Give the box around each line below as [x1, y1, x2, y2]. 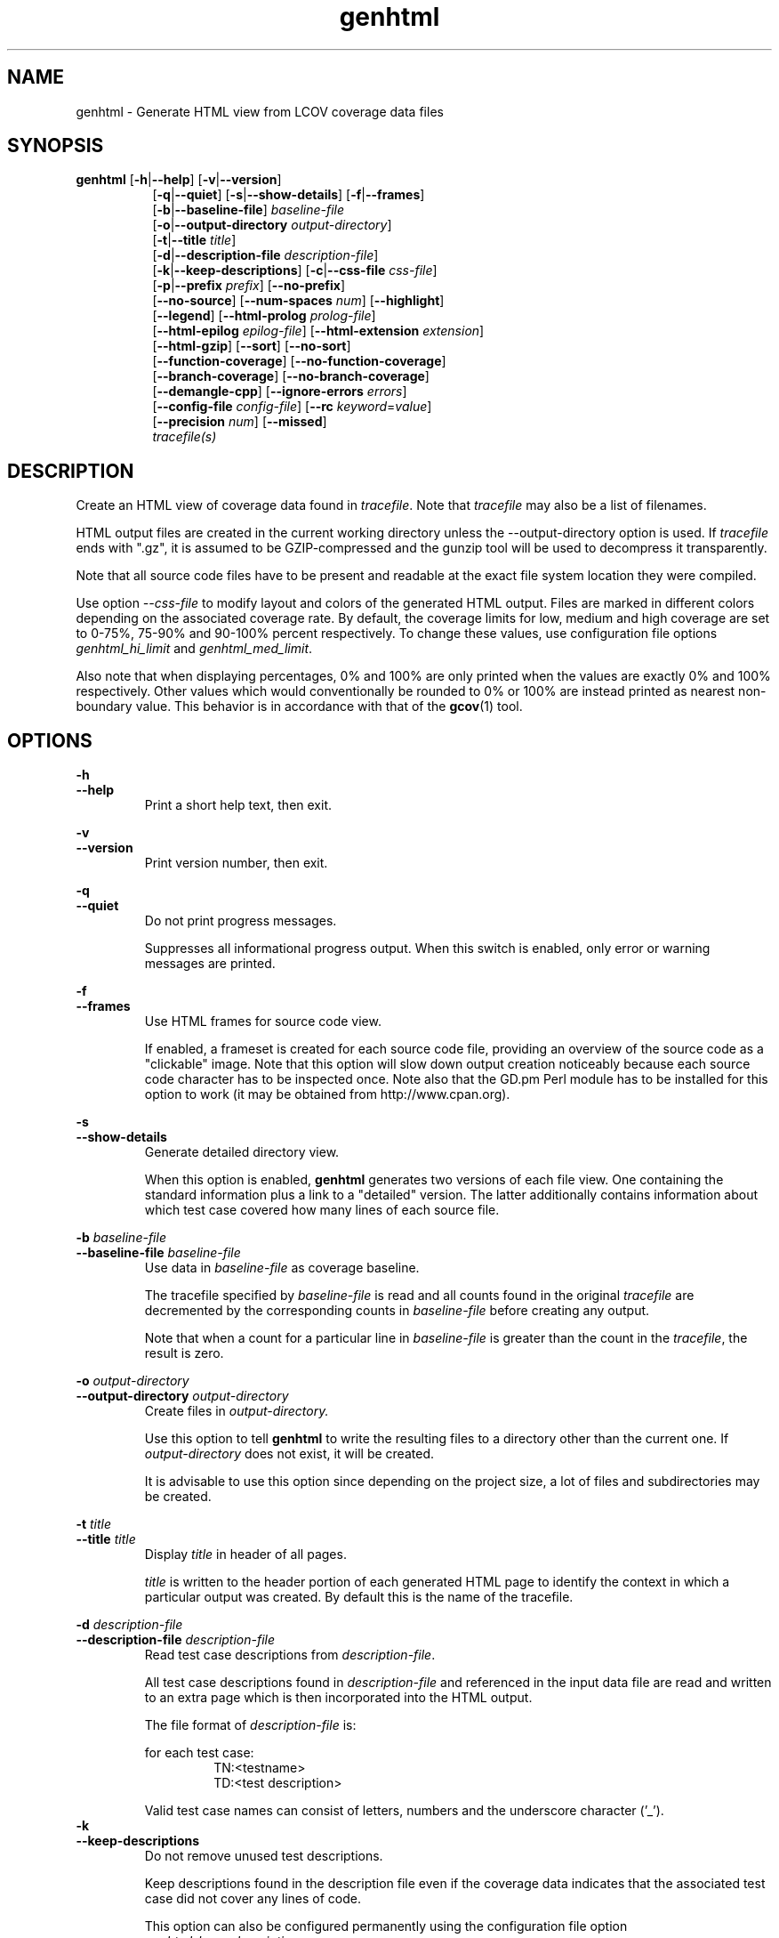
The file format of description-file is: [144, 1717, 357, 1733]
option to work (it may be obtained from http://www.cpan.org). [144, 1086, 510, 1102]
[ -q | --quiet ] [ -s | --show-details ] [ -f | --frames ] [152, 187, 425, 203]
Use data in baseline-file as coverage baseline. [144, 1260, 420, 1276]
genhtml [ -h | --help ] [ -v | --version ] [76, 172, 282, 188]
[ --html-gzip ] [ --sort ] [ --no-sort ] [152, 338, 351, 354]
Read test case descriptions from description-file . [144, 1647, 436, 1663]
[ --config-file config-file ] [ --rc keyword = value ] [152, 399, 432, 415]
